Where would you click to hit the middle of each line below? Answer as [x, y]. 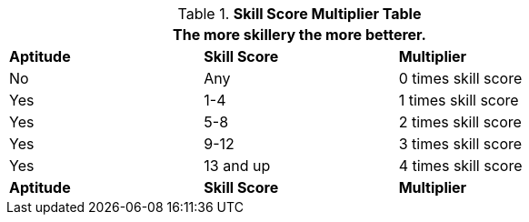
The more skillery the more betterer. [299, 35]
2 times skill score [460, 122]
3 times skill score [460, 144]
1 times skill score [459, 100]
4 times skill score [460, 166]
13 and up [237, 166]
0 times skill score [460, 78]
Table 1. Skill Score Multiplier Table [299, 14]
